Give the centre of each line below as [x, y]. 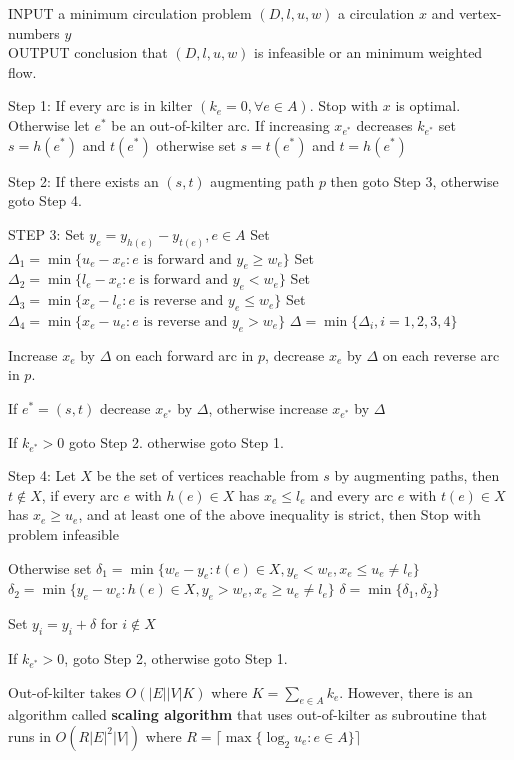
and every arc [352, 494]
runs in [29, 735]
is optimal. [428, 105]
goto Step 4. [45, 200]
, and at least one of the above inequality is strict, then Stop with [279, 514]
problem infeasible [63, 533]
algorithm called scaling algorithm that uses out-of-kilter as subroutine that [247, 714]
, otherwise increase [268, 407]
